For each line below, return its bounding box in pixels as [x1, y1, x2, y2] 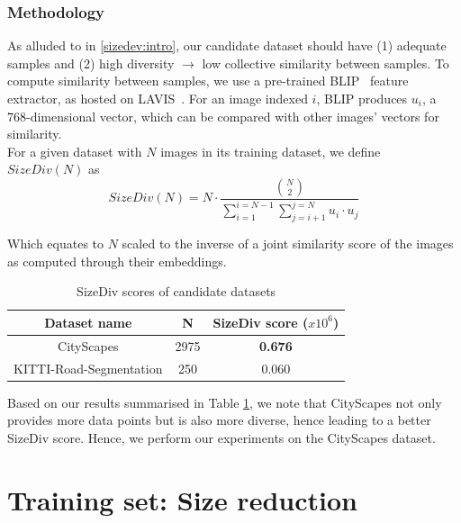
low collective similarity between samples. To [202, 53, 449, 72]
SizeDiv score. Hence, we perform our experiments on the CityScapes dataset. [7, 428, 436, 446]
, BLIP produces [316, 89, 408, 107]
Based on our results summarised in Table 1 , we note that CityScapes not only [7, 392, 442, 411]
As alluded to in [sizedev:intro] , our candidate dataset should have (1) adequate [7, 36, 447, 55]
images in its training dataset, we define [160, 141, 381, 160]
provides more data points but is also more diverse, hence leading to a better [7, 410, 431, 429]
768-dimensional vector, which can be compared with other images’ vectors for [7, 106, 439, 125]
